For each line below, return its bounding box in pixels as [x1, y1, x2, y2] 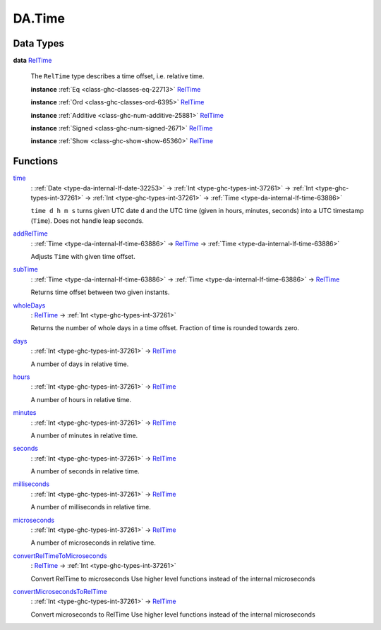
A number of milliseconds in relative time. [30, 503, 151, 511]
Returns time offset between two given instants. [30, 288, 170, 296]
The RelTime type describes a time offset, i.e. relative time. [30, 72, 205, 80]
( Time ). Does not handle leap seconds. [30, 216, 144, 225]
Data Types [13, 37, 65, 49]
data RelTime [13, 56, 52, 65]
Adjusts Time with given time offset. [30, 253, 135, 261]
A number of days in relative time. [30, 360, 129, 368]
